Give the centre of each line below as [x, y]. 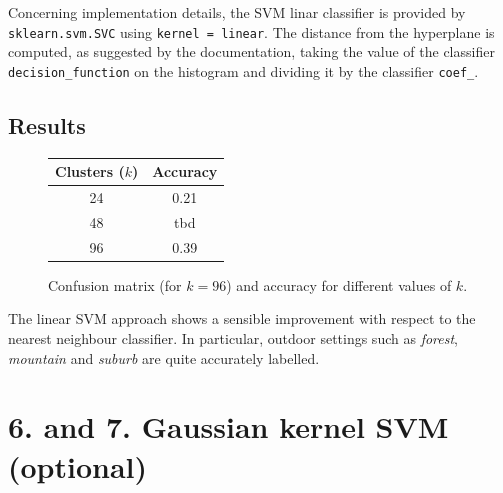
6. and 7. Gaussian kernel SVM [228, 426]
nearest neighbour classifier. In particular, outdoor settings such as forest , [233, 338]
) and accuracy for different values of [339, 284]
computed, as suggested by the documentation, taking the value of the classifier [251, 51]
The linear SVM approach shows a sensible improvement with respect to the [242, 318]
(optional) [78, 465]
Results [47, 124]
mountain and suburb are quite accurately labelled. [164, 357]
